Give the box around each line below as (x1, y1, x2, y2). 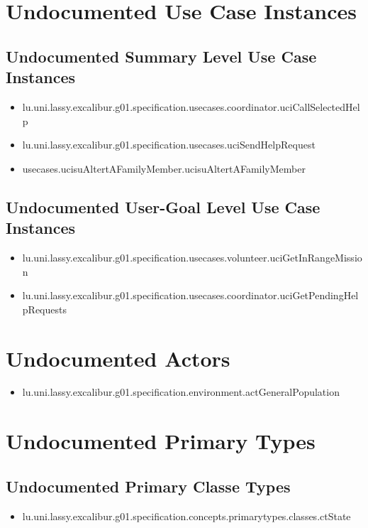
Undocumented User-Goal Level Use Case (6, 195, 320, 217)
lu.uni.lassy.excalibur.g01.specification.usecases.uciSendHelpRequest (22, 137, 316, 152)
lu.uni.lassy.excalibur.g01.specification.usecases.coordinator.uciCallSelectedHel (22, 99, 360, 114)
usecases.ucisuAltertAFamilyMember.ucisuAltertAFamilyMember (22, 161, 306, 176)
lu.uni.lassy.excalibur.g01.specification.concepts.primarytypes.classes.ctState (22, 508, 351, 523)
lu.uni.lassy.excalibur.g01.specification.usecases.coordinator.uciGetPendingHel (22, 288, 359, 303)
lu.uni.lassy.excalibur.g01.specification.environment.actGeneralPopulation (22, 384, 340, 399)
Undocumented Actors (6, 343, 230, 372)
